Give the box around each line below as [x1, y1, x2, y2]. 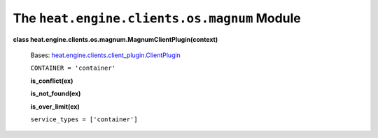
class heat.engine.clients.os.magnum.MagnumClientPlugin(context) [13, 35, 218, 43]
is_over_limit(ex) [30, 102, 80, 111]
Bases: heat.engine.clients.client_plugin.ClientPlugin [30, 51, 181, 59]
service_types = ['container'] [30, 115, 138, 123]
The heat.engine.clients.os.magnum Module [13, 10, 301, 26]
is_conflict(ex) [30, 77, 73, 85]
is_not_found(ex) [30, 89, 81, 98]
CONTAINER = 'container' [30, 64, 115, 72]
